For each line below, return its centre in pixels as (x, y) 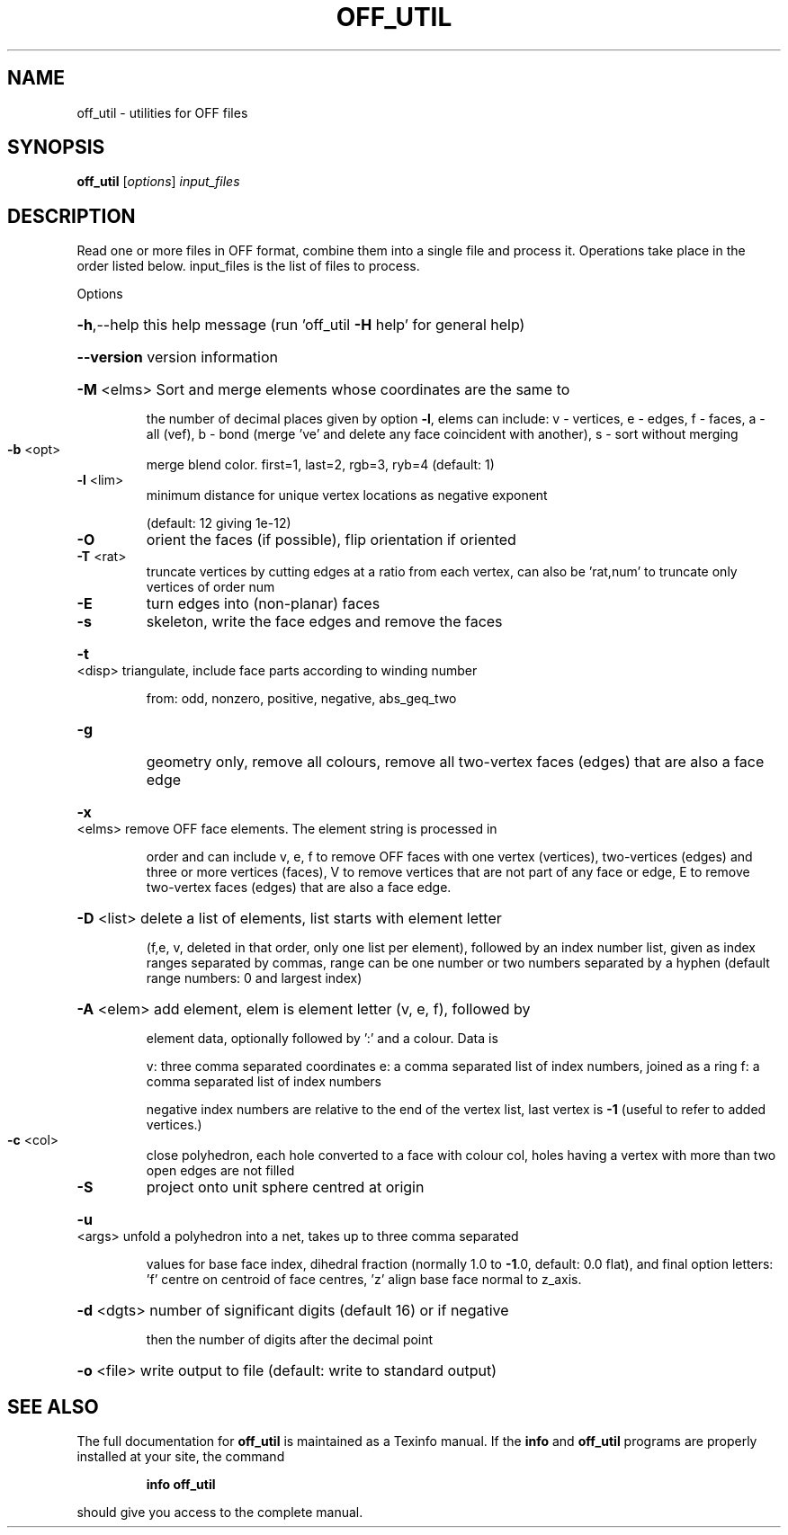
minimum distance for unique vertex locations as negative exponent (347, 495)
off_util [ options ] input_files (158, 182)
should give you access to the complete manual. (220, 1513)
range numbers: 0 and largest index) (254, 978)
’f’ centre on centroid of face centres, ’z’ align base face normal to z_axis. (364, 1280)
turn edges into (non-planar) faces (263, 604)
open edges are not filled (220, 1171)
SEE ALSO (53, 1406)
